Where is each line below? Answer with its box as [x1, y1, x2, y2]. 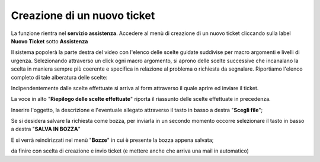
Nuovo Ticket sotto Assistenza [11, 37, 88, 45]
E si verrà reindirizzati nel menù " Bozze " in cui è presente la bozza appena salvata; [11, 136, 214, 144]
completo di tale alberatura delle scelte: [11, 74, 108, 81]
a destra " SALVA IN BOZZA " [11, 125, 81, 133]
